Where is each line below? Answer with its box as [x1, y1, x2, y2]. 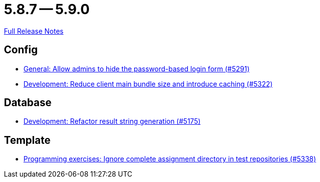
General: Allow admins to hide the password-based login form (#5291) [23, 64, 250, 73]
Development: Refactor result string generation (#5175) [23, 117, 201, 126]
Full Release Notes [4, 26, 64, 35]
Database [4, 96, 52, 109]
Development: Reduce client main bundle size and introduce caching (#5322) [23, 79, 273, 88]
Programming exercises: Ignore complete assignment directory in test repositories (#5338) [23, 155, 316, 163]
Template [4, 134, 51, 146]
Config [4, 44, 38, 56]
